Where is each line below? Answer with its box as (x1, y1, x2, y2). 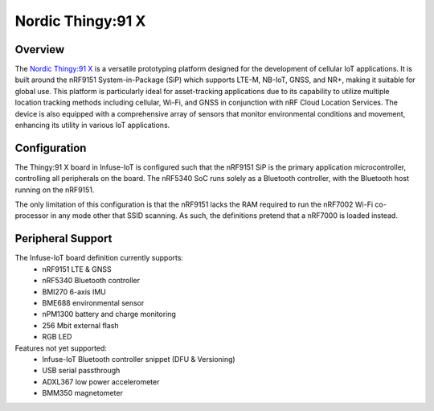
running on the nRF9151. (14, 185, 95, 195)
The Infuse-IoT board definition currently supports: (14, 253, 184, 263)
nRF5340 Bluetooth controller (42, 276, 141, 286)
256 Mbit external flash (42, 320, 120, 330)
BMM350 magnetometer (42, 388, 124, 398)
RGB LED (42, 332, 72, 342)
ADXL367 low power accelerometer (42, 376, 160, 386)
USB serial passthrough (42, 366, 121, 376)
